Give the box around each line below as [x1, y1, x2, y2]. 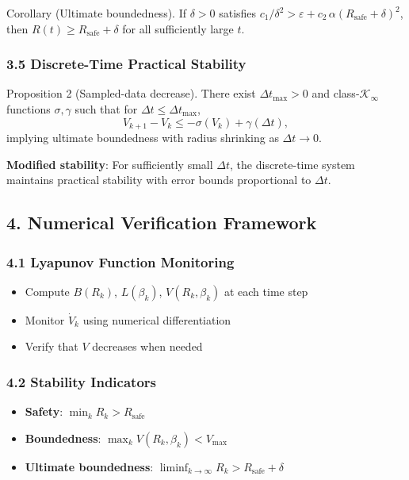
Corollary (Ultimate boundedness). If [6, 5, 186, 21]
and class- [312, 85, 360, 102]
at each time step [224, 282, 308, 299]
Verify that [25, 338, 78, 355]
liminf [159, 462, 189, 474]
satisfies [219, 5, 257, 21]
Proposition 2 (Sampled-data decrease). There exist [6, 85, 256, 102]
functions [6, 101, 51, 117]
